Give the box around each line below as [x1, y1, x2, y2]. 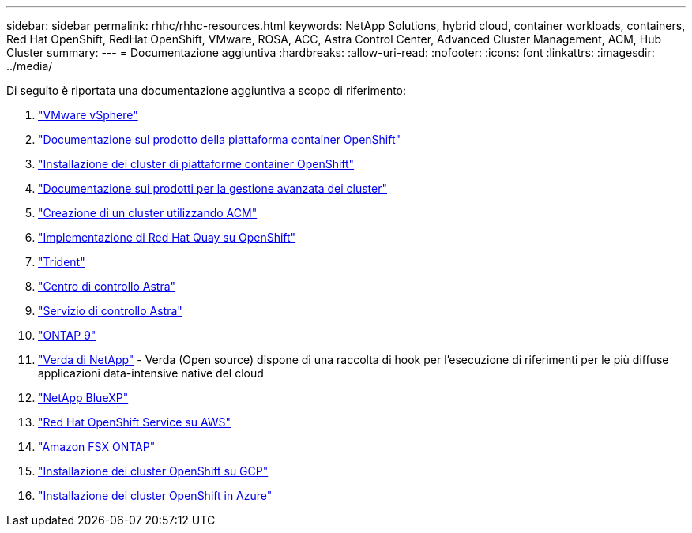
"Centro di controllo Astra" [38, 280, 176, 293]
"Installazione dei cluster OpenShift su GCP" [38, 464, 269, 478]
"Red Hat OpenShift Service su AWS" [38, 415, 231, 429]
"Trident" [38, 255, 85, 268]
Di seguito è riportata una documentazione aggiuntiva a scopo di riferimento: [6, 84, 407, 97]
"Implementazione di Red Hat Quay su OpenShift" [38, 231, 296, 244]
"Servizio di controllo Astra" [38, 304, 182, 317]
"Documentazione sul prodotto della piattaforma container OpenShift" [38, 133, 401, 146]
